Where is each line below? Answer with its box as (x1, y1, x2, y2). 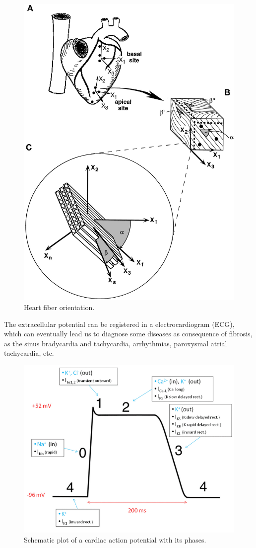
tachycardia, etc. (4, 348, 54, 358)
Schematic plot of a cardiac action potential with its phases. (24, 534, 206, 545)
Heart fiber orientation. (24, 302, 95, 312)
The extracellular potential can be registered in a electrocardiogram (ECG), (4, 318, 235, 329)
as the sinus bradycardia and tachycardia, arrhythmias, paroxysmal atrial (4, 338, 227, 348)
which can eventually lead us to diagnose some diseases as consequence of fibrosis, (4, 328, 253, 339)
